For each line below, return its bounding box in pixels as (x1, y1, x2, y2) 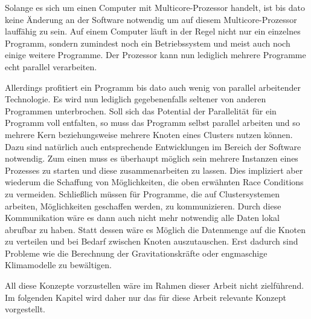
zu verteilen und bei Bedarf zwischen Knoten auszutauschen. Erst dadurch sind (5, 235, 298, 248)
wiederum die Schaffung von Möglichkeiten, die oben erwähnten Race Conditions (5, 176, 304, 188)
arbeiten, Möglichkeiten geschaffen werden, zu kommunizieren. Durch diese (5, 199, 281, 212)
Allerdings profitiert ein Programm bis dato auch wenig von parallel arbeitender (5, 81, 301, 93)
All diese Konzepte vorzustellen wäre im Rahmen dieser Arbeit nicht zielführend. (5, 279, 304, 292)
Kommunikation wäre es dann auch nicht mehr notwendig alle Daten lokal (5, 211, 280, 224)
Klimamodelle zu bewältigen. (5, 258, 112, 271)
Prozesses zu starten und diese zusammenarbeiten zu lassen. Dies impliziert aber (5, 163, 303, 176)
